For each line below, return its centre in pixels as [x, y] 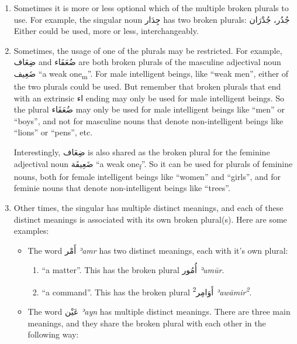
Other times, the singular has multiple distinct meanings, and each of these [148, 207]
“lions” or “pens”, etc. [53, 132]
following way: [53, 334]
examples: [31, 231]
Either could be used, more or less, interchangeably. [106, 31]
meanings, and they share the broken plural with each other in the [147, 323]
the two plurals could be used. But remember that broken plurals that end [147, 86]
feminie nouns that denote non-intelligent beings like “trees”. [122, 188]
